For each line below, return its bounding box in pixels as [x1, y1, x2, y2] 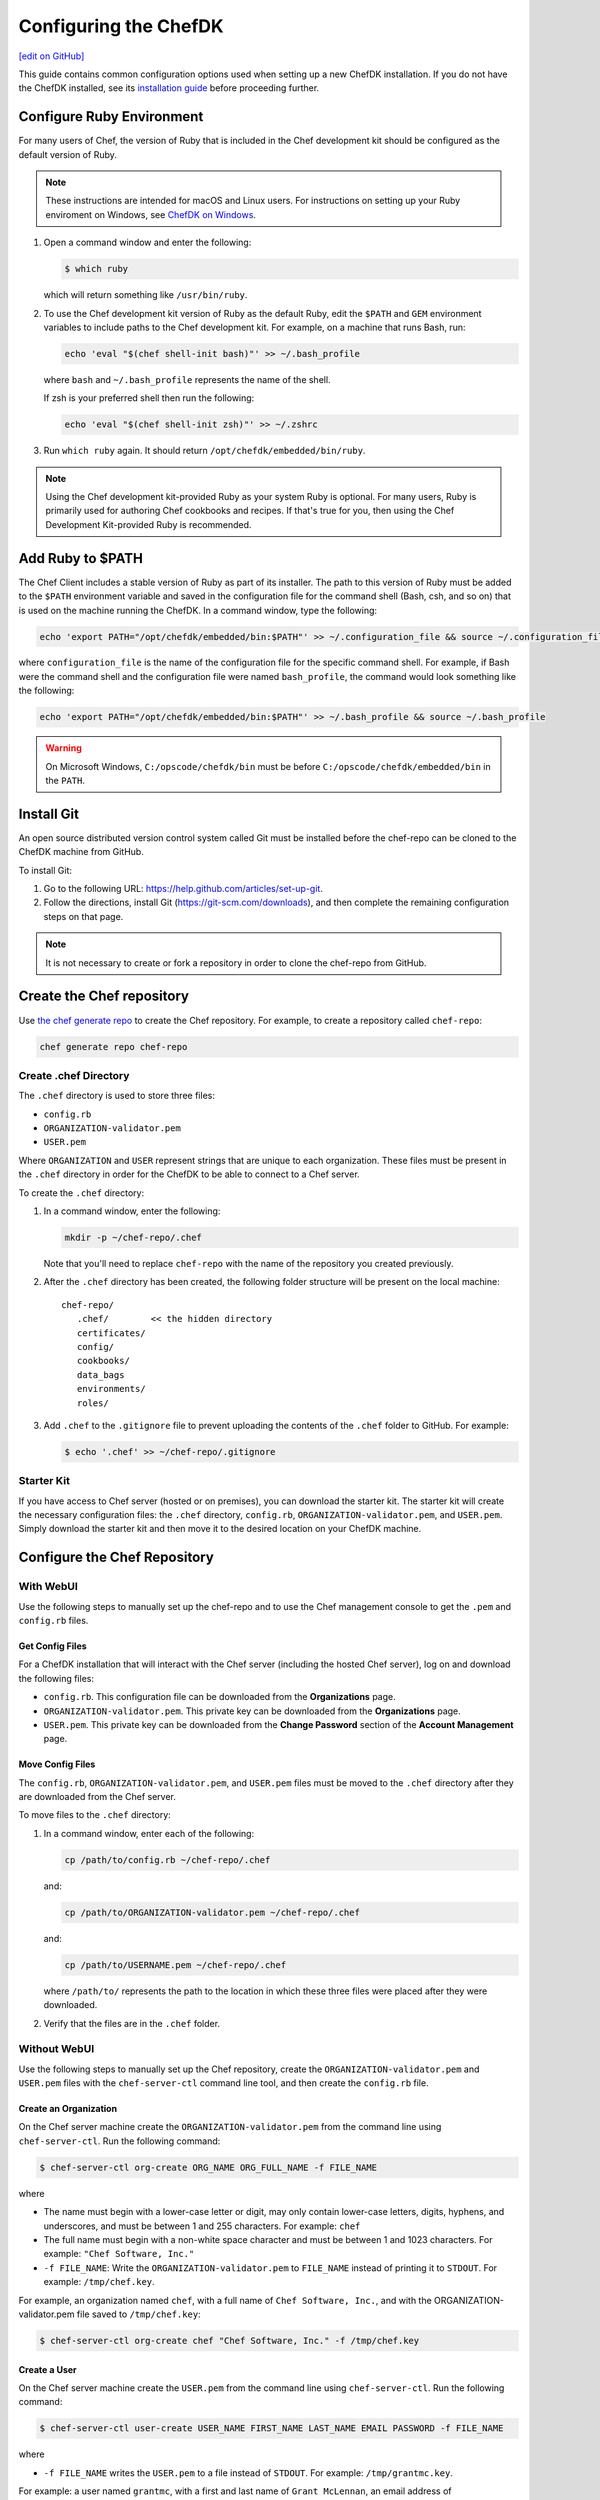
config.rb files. [18, 1614, 89, 1626]
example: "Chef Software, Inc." [43, 2248, 195, 2260]
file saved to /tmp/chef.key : [76, 2308, 201, 2320]
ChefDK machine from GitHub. [18, 846, 144, 858]
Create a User [18, 2363, 77, 2375]
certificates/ [76, 1327, 146, 1339]
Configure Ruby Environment [18, 108, 204, 125]
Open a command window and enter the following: [43, 236, 252, 249]
